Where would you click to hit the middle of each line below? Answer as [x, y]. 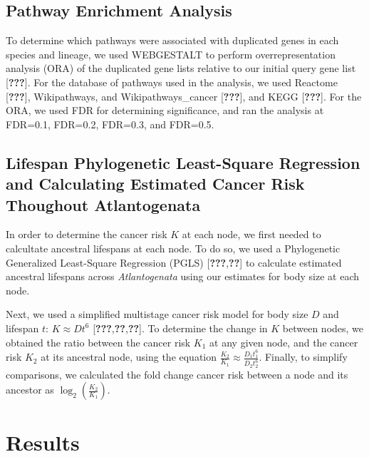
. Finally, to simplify [303, 357]
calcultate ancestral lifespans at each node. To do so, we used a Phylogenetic [173, 248]
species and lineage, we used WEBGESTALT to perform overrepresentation [171, 54]
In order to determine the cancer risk [87, 234]
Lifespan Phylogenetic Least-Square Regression [183, 162]
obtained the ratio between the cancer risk [98, 342]
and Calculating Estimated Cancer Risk [155, 184]
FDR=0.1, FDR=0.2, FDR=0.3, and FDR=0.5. [110, 124]
